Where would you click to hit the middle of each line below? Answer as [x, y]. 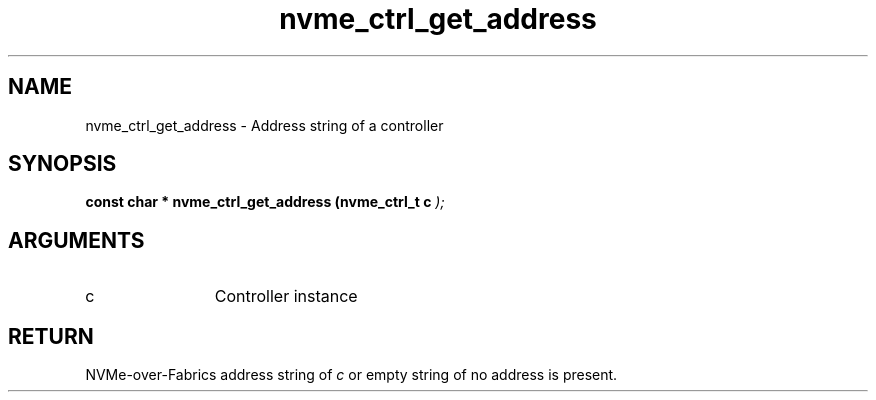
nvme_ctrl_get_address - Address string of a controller [264, 125]
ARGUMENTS [76, 240]
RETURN [51, 336]
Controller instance [286, 296]
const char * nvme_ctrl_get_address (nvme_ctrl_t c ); [265, 202]
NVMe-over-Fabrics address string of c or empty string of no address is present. [351, 375]
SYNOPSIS [62, 164]
